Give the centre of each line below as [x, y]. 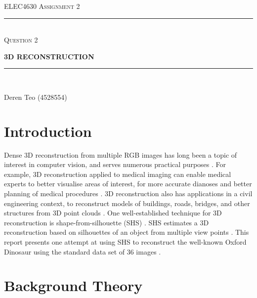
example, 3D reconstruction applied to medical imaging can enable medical [118, 174]
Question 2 [21, 40]
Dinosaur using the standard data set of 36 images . [83, 251]
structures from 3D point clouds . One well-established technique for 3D [113, 213]
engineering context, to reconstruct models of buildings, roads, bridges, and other [127, 203]
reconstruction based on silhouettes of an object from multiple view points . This [127, 232]
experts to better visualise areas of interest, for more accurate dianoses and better [128, 184]
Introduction [48, 131]
